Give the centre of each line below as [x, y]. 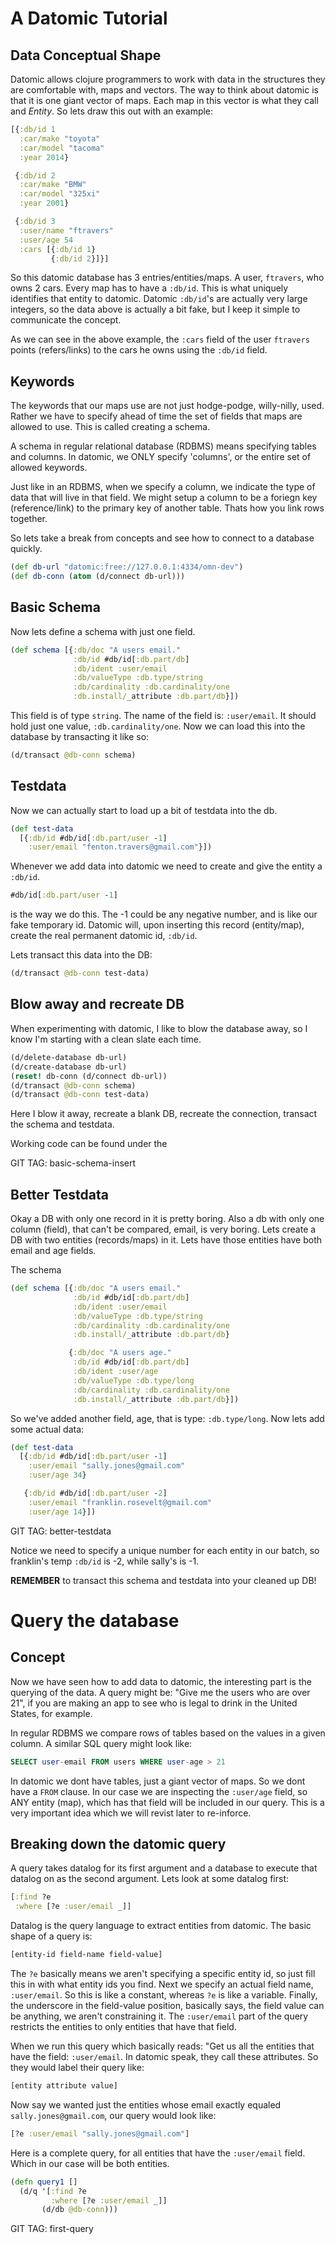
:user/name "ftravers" [66, 230]
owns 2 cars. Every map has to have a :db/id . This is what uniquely [149, 288]
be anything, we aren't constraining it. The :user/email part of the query [159, 2016]
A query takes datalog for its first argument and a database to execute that [164, 1868]
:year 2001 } [44, 203]
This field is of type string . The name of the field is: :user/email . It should [163, 715]
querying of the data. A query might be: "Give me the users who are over [160, 1692]
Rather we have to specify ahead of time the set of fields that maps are [156, 416]
